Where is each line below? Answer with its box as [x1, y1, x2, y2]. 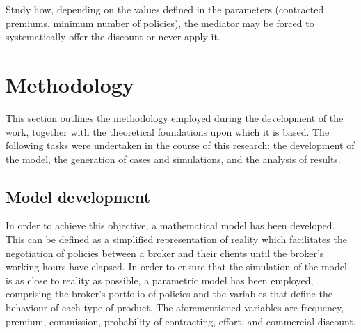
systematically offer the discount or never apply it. [6, 29, 220, 44]
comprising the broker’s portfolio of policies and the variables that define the [6, 286, 332, 301]
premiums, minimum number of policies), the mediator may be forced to [6, 15, 314, 30]
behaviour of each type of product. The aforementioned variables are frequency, [6, 300, 344, 315]
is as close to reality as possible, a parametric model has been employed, [6, 272, 314, 287]
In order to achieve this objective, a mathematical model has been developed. [6, 218, 335, 233]
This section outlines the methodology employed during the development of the [6, 110, 344, 125]
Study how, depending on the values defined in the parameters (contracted [6, 2, 324, 16]
